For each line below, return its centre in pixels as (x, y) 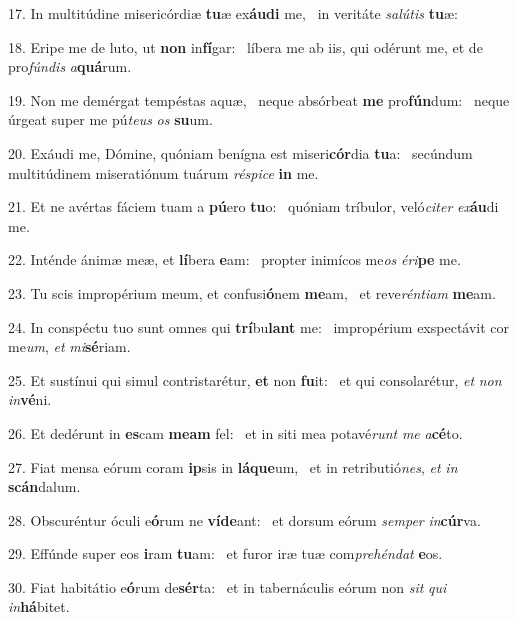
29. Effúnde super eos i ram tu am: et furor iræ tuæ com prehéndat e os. (225, 553)
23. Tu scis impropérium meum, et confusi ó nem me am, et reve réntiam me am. (252, 292)
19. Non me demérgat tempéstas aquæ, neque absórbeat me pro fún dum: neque (259, 99)
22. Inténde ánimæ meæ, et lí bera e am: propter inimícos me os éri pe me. (234, 259)
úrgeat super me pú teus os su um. (110, 119)
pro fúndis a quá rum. (70, 66)
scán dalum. (44, 486)
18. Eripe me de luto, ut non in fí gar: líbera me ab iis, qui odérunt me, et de (245, 46)
